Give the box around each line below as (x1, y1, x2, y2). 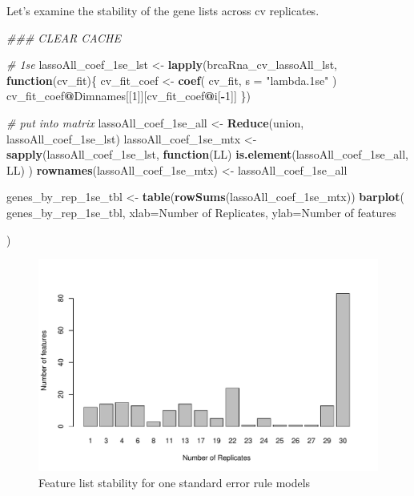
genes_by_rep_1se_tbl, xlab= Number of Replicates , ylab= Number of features (6, 204, 396, 220)
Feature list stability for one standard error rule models (38, 474, 311, 490)
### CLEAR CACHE (6, 29, 121, 46)
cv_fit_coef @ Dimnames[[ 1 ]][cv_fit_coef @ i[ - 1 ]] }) (6, 87, 251, 104)
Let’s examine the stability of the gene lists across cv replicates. (6, 2, 320, 18)
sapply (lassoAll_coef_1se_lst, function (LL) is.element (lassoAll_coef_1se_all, (6, 146, 408, 163)
